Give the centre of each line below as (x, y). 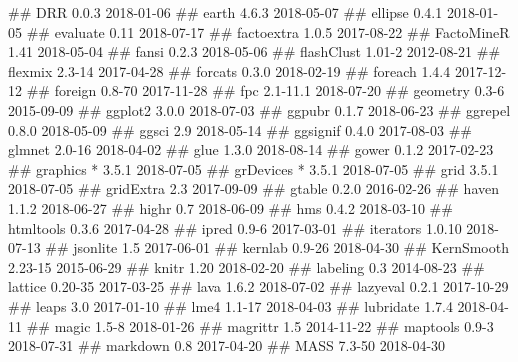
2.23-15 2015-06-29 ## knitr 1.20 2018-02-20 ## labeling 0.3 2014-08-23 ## (246, 266)
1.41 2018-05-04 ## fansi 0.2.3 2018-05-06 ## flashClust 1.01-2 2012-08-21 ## (254, 51)
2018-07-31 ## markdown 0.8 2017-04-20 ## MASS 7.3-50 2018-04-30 (227, 345)
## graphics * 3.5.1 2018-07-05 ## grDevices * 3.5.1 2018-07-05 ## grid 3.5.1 (253, 168)
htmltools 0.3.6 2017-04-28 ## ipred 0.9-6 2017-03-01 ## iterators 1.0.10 (235, 227)
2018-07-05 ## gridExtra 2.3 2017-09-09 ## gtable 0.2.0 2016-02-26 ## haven (253, 188)
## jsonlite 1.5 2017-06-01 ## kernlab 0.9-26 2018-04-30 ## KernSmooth (277, 247)
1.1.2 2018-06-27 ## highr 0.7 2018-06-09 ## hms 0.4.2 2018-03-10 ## (230, 207)
